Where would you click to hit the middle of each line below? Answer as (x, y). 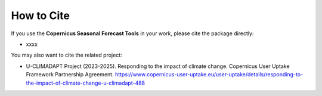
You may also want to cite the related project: (66, 55)
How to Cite (40, 16)
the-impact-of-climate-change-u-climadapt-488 (86, 83)
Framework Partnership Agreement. (70, 75)
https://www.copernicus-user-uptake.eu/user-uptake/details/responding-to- (209, 75)
